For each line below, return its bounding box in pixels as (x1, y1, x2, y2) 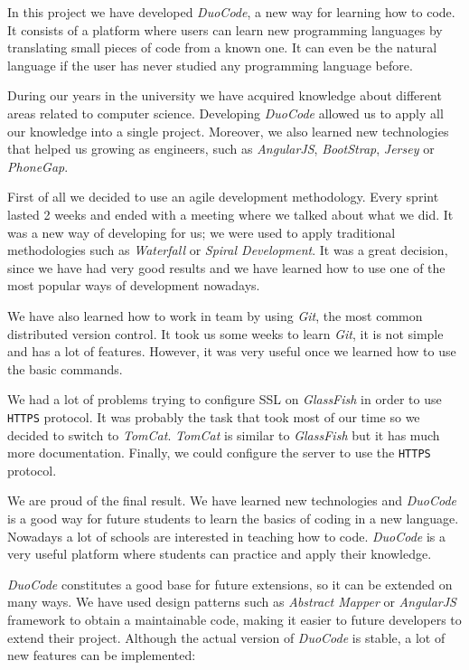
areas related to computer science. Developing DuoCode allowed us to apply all (7, 103, 444, 122)
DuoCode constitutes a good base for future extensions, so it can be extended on (7, 574, 453, 593)
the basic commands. (7, 359, 123, 378)
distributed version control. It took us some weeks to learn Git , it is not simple (7, 324, 444, 343)
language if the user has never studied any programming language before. (7, 55, 413, 74)
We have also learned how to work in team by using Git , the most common (7, 306, 423, 325)
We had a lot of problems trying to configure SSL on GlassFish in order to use (7, 390, 442, 409)
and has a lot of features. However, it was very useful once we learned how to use (7, 342, 456, 361)
